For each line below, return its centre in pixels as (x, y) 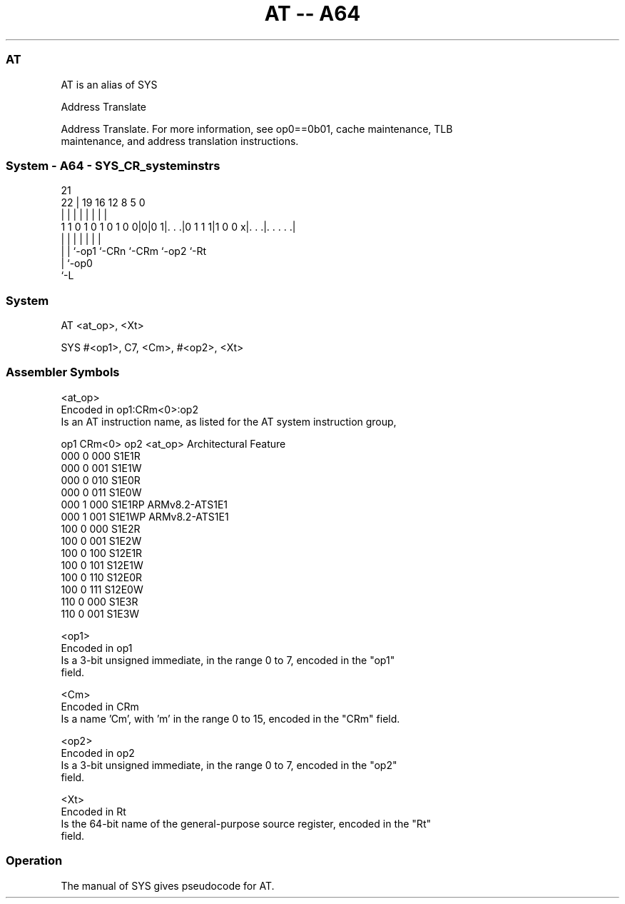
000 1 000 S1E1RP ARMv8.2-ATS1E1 (144, 504)
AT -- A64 (312, 14)
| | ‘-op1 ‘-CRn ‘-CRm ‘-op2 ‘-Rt (134, 251)
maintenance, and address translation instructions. (180, 141)
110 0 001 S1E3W (100, 613)
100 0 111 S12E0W (102, 589)
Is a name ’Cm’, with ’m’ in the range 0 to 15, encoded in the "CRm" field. (230, 718)
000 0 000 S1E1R (101, 456)
